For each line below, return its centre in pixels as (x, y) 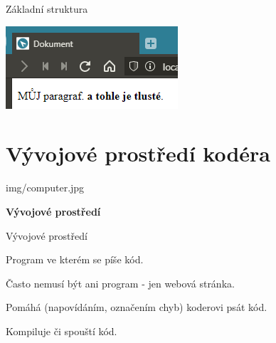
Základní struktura (47, 9)
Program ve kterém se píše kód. (75, 259)
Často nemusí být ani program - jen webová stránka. (120, 283)
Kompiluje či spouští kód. (62, 331)
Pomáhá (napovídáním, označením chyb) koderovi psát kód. (137, 307)
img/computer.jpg (45, 188)
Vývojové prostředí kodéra (138, 153)
